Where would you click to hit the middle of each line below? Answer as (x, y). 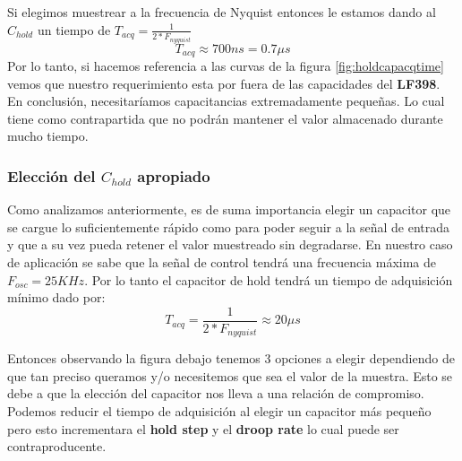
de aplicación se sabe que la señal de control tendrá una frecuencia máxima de (222, 261)
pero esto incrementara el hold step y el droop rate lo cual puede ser (203, 428)
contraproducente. (57, 446)
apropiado (174, 175)
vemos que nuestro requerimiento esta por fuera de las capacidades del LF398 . (224, 83)
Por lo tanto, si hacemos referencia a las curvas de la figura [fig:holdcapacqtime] (226, 65)
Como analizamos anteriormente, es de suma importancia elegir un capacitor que (229, 209)
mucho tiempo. (48, 136)
